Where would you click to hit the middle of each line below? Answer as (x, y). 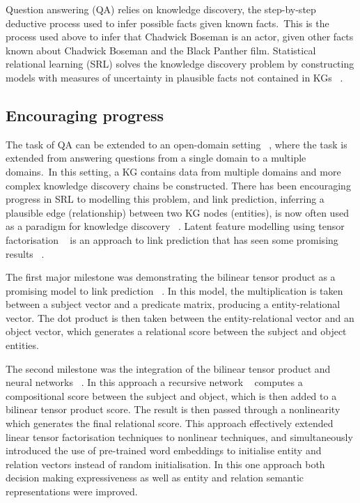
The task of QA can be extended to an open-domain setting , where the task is (177, 144)
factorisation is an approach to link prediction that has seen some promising (172, 239)
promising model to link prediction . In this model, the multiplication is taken (174, 290)
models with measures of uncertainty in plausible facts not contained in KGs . (174, 77)
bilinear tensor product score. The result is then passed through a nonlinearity (173, 409)
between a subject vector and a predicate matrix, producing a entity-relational (173, 304)
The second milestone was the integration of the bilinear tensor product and (168, 368)
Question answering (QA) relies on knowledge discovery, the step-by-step (161, 9)
